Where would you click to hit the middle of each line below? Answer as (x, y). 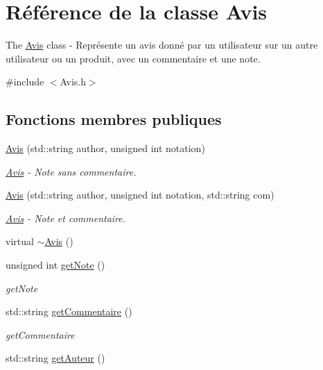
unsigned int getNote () (55, 265)
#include (25, 82)
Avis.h (73, 82)
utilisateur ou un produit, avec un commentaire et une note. (133, 58)
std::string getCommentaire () (69, 311)
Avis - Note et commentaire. (66, 218)
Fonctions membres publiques (114, 119)
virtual (20, 241)
